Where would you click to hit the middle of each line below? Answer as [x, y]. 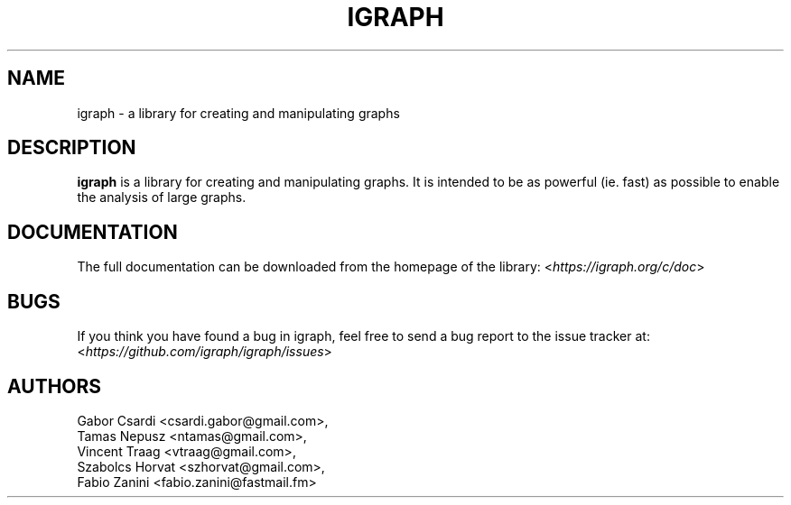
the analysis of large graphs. [162, 197]
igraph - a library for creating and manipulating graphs [238, 113]
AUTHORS [55, 386]
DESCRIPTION [72, 148]
